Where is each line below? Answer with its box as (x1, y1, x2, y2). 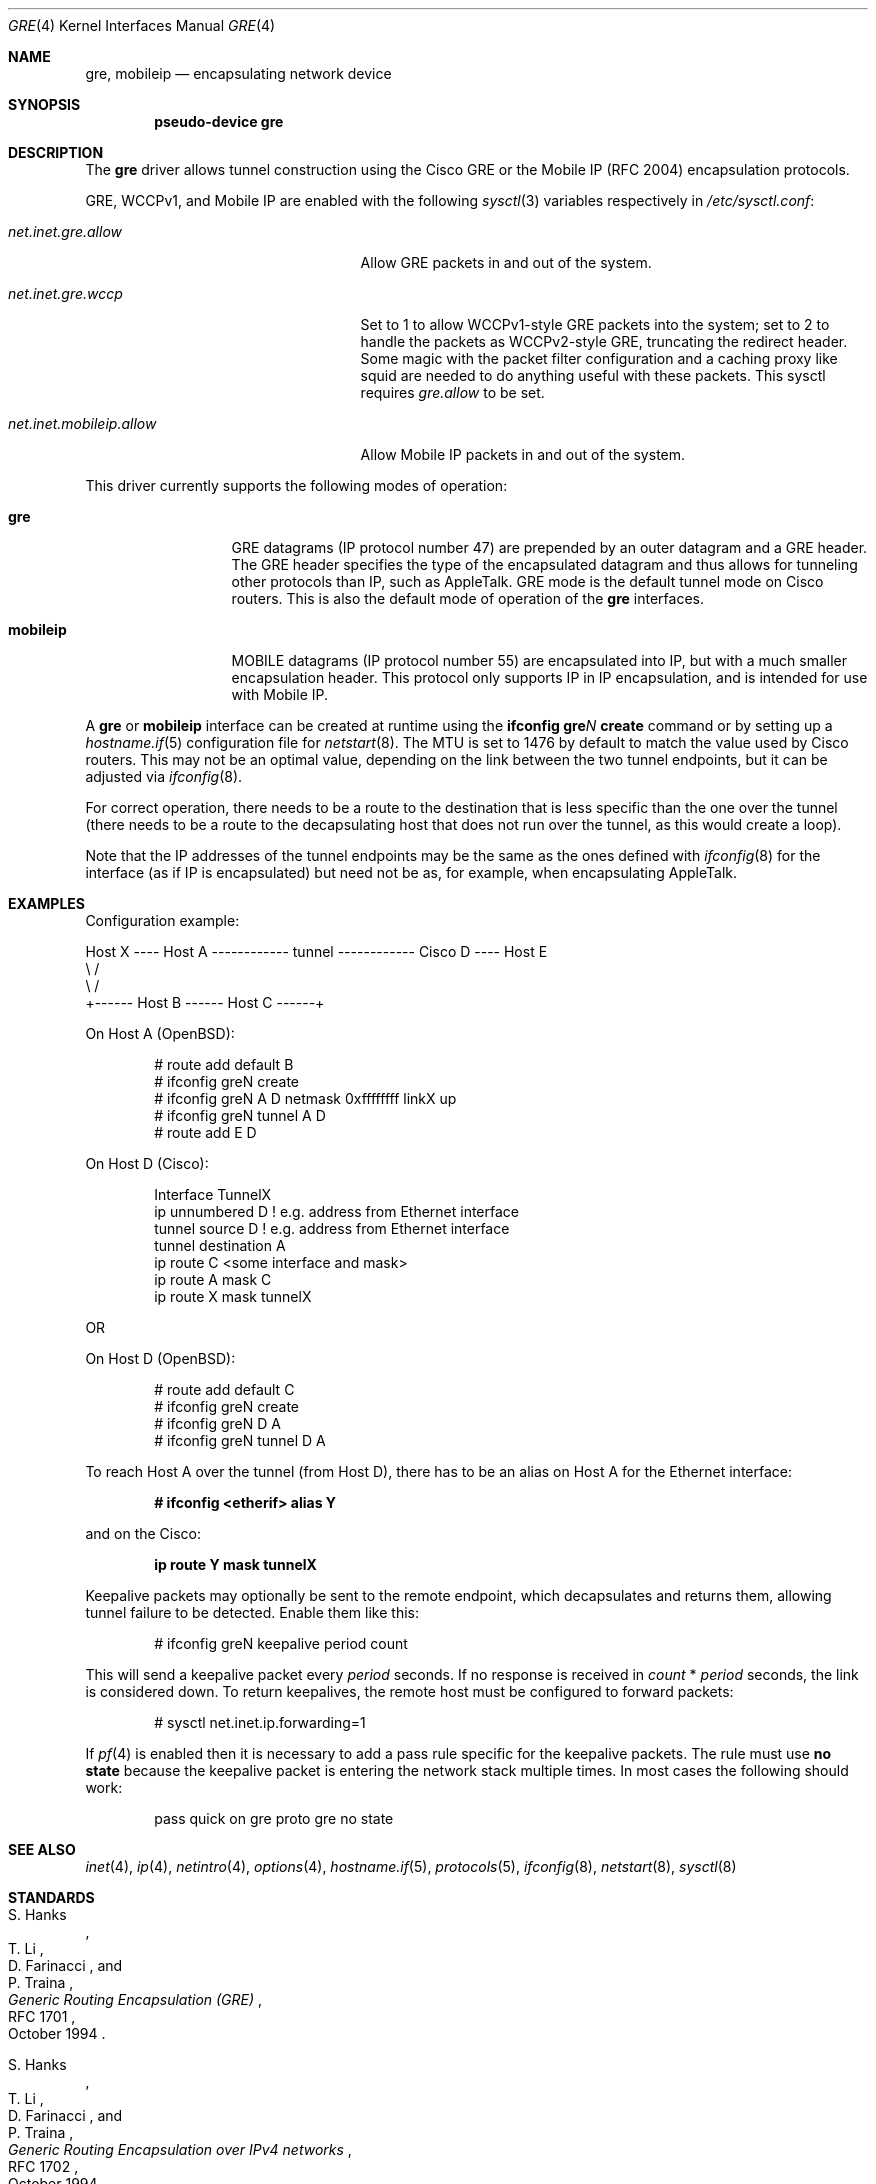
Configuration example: (85, 912, 240, 929)
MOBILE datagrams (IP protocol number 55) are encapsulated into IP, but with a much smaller (231, 652, 847, 669)
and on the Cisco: (85, 1525, 202, 1542)
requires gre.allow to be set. (360, 384, 545, 401)
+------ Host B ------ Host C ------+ (85, 994, 325, 1011)
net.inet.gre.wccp (8, 285, 123, 302)
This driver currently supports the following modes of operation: (85, 477, 508, 494)
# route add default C (154, 1381, 295, 1398)
